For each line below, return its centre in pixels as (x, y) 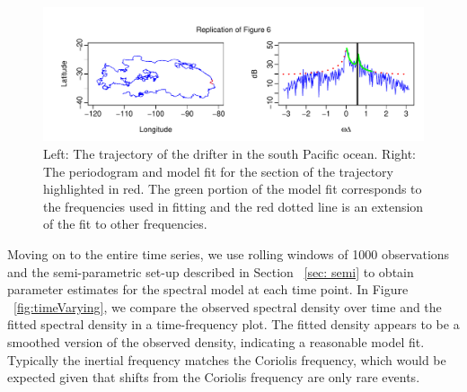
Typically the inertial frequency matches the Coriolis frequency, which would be (227, 359)
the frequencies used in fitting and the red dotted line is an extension (233, 206)
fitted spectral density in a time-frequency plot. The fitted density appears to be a (233, 324)
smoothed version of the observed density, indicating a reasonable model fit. (216, 342)
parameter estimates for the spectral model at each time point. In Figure (208, 289)
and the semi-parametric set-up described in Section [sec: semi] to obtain (211, 271)
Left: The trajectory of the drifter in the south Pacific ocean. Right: (230, 154)
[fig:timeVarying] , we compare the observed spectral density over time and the (228, 306)
